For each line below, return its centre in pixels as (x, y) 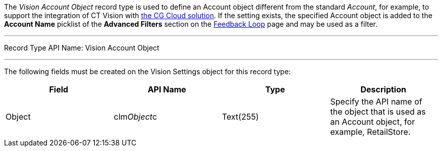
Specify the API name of (376, 102)
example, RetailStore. (370, 132)
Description (383, 89)
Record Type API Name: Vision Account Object (82, 48)
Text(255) (240, 117)
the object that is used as (378, 112)
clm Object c (135, 117)
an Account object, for (373, 122)
